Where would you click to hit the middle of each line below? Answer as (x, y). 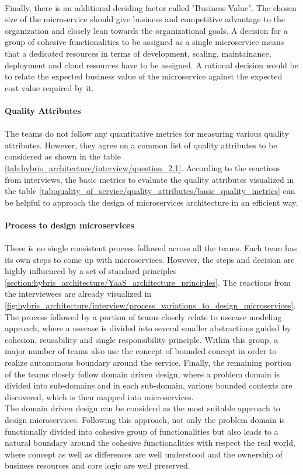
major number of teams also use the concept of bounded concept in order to (141, 351)
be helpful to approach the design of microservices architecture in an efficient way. (151, 202)
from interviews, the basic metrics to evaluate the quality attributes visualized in (149, 179)
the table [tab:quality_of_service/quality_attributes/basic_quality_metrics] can (150, 191)
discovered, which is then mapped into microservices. (99, 396)
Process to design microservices (69, 225)
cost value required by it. (49, 87)
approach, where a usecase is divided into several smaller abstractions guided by (148, 328)
